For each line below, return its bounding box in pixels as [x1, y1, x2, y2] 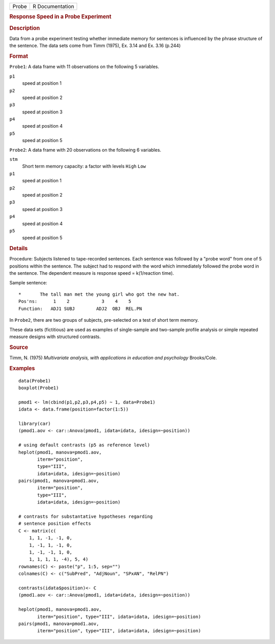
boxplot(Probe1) [18, 385, 59, 391]
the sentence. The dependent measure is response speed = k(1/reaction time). [9, 270, 174, 276]
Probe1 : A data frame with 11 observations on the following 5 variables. [9, 64, 159, 70]
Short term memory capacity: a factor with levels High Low [22, 163, 146, 170]
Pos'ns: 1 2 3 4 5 [18, 299, 132, 304]
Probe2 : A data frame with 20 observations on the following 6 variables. [9, 147, 161, 153]
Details [9, 245, 28, 252]
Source [9, 344, 29, 351]
